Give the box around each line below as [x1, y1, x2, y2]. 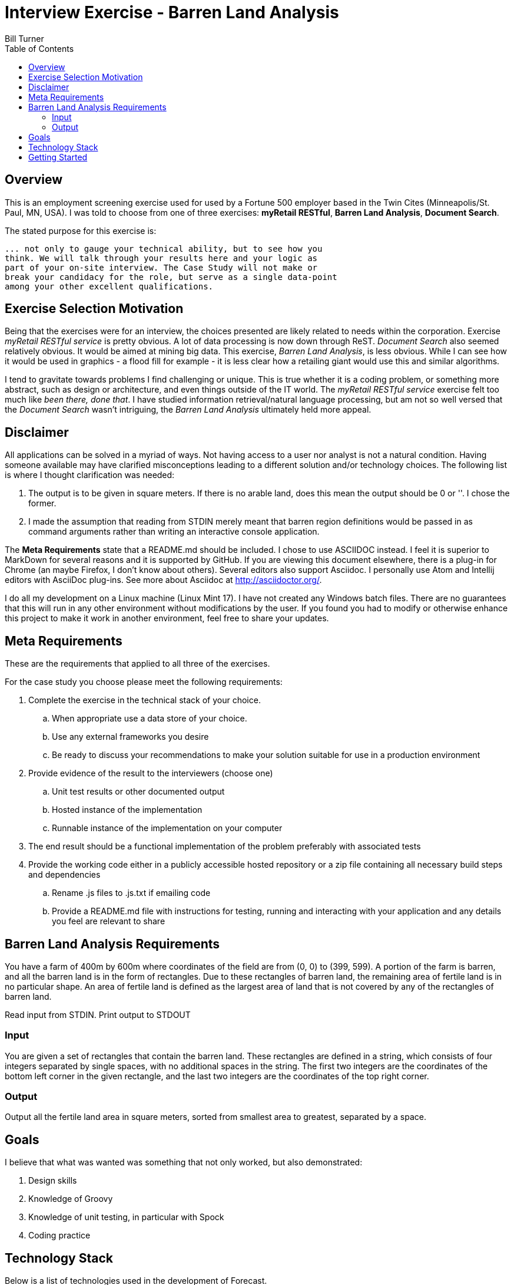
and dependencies [28, 869, 101, 880]
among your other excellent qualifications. [5, 281, 214, 291]
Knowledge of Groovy [28, 1194, 113, 1204]
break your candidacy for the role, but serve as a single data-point [5, 272, 337, 282]
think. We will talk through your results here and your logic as [5, 253, 318, 263]
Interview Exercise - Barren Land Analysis [5, 2, 339, 22]
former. [28, 498, 57, 509]
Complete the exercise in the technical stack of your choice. [28, 695, 261, 706]
